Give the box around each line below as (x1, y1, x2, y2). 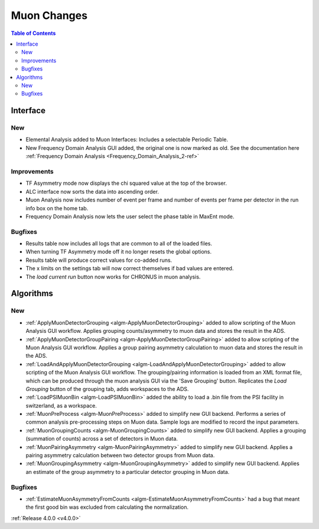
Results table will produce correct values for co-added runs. (25, 257, 172, 264)
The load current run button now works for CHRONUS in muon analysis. (25, 273, 201, 280)
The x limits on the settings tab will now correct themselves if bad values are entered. (25, 265, 234, 272)
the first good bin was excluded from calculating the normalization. (25, 504, 189, 511)
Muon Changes (11, 9, 88, 22)
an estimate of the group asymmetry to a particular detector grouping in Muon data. (25, 468, 230, 475)
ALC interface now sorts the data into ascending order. (25, 188, 159, 195)
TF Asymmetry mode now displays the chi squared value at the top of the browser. (25, 179, 227, 187)
